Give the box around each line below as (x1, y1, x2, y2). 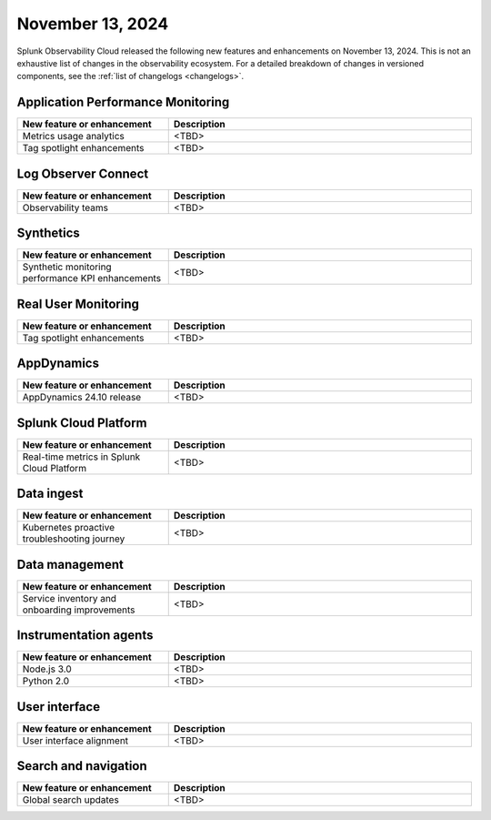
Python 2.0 (22, 674, 70, 687)
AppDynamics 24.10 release (22, 391, 142, 404)
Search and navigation (16, 758, 147, 774)
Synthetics (16, 226, 81, 241)
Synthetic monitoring (22, 260, 113, 273)
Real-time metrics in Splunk (22, 450, 141, 463)
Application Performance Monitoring (16, 95, 230, 110)
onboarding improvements (22, 603, 135, 616)
